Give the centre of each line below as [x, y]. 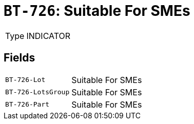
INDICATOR [48, 36]
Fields [20, 58]
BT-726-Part [27, 105]
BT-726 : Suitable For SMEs [97, 11]
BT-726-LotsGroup [37, 92]
